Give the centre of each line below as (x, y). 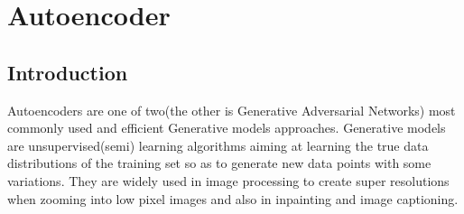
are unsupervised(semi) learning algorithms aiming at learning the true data (218, 145)
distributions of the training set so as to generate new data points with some (219, 163)
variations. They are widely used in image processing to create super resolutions (228, 180)
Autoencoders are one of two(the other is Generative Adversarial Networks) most (232, 110)
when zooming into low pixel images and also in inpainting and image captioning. (233, 198)
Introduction (68, 72)
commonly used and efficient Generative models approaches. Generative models (227, 128)
